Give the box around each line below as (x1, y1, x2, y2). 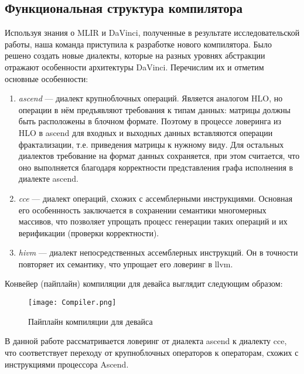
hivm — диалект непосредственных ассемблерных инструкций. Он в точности (18, 246, 298, 259)
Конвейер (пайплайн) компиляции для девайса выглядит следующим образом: (5, 277, 283, 290)
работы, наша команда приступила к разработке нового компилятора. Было (5, 38, 272, 50)
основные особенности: (5, 72, 88, 84)
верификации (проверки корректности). (18, 226, 159, 239)
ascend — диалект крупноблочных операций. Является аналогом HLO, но (18, 92, 283, 104)
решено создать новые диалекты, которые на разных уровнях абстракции (5, 49, 265, 62)
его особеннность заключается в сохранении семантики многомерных (18, 203, 267, 216)
